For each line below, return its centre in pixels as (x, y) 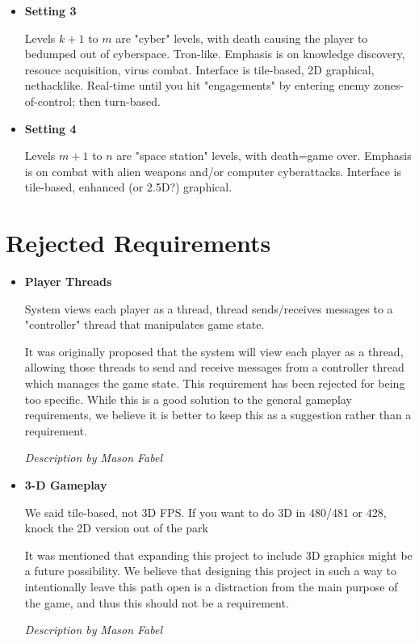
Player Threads (68, 282)
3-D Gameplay (66, 485)
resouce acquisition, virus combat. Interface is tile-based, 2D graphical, (199, 69)
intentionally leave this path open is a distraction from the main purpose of (211, 586)
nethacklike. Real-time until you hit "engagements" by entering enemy (197, 85)
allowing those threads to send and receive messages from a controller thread (214, 367)
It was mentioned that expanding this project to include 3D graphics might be (218, 555)
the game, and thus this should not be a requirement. (157, 602)
